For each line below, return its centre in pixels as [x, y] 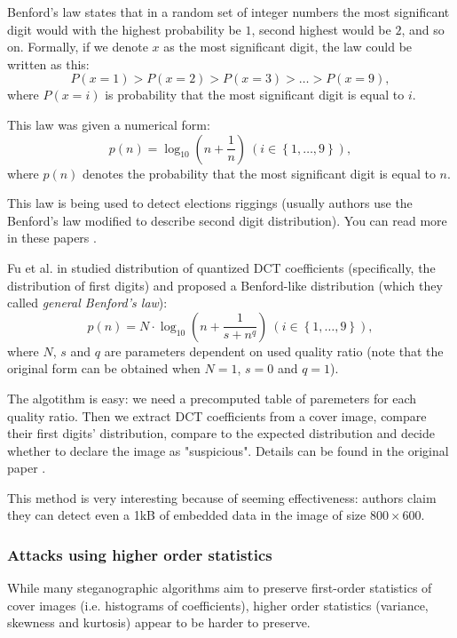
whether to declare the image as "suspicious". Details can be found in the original [228, 450]
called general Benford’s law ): [87, 303]
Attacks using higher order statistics [140, 554]
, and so [423, 29]
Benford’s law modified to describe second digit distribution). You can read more [227, 220]
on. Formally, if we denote [78, 47]
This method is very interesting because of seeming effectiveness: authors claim [222, 497]
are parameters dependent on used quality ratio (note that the [274, 351]
